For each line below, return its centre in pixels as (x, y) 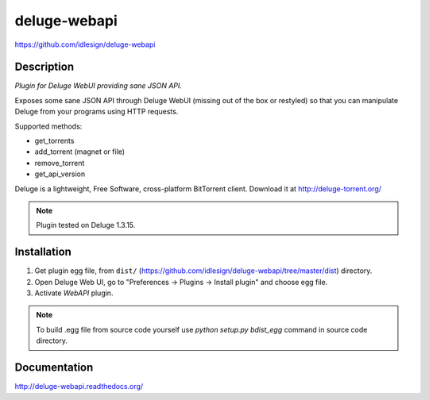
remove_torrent (60, 163)
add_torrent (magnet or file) (80, 152)
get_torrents (54, 141)
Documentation (54, 368)
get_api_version (60, 174)
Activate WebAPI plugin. (74, 293)
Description (44, 67)
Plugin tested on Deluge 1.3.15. (86, 225)
